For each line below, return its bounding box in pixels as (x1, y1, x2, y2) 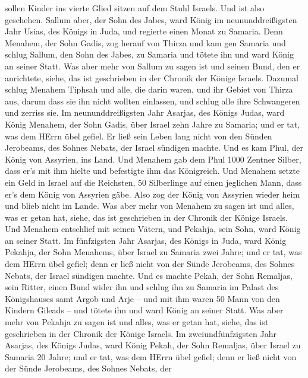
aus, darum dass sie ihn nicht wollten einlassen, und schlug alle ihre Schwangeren (5, 94, 300, 107)
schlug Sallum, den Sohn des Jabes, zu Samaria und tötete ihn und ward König (5, 48, 294, 61)
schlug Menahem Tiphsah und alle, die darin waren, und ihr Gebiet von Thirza (5, 83, 293, 96)
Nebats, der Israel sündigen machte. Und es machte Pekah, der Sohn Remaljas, (5, 269, 293, 281)
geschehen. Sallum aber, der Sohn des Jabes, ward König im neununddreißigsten (5, 13, 297, 26)
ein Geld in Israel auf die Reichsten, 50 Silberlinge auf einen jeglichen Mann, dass (5, 176, 302, 188)
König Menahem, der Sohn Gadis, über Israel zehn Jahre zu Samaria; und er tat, (5, 117, 300, 130)
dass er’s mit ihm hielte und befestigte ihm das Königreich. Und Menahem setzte (5, 164, 300, 177)
